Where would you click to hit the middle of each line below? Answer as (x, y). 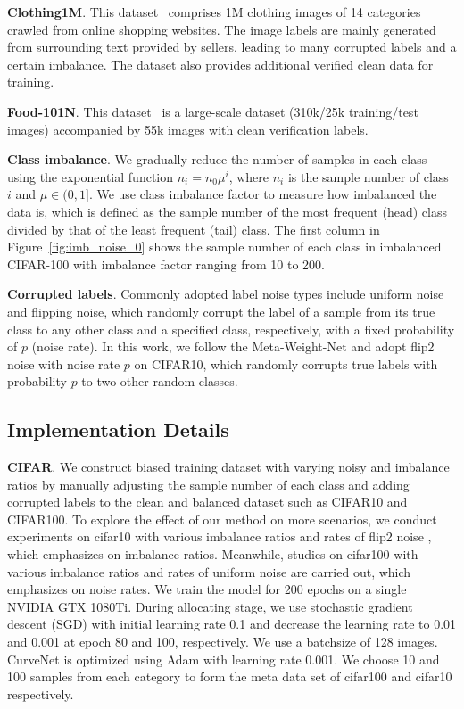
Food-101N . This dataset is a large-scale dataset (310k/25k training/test (213, 111)
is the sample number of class (368, 176)
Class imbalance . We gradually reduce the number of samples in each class (217, 159)
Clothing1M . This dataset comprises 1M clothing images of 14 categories (214, 12)
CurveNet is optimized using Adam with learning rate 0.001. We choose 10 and (224, 659)
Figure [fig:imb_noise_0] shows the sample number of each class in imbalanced (224, 247)
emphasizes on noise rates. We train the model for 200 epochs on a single (207, 589)
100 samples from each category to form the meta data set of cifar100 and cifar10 (230, 676)
